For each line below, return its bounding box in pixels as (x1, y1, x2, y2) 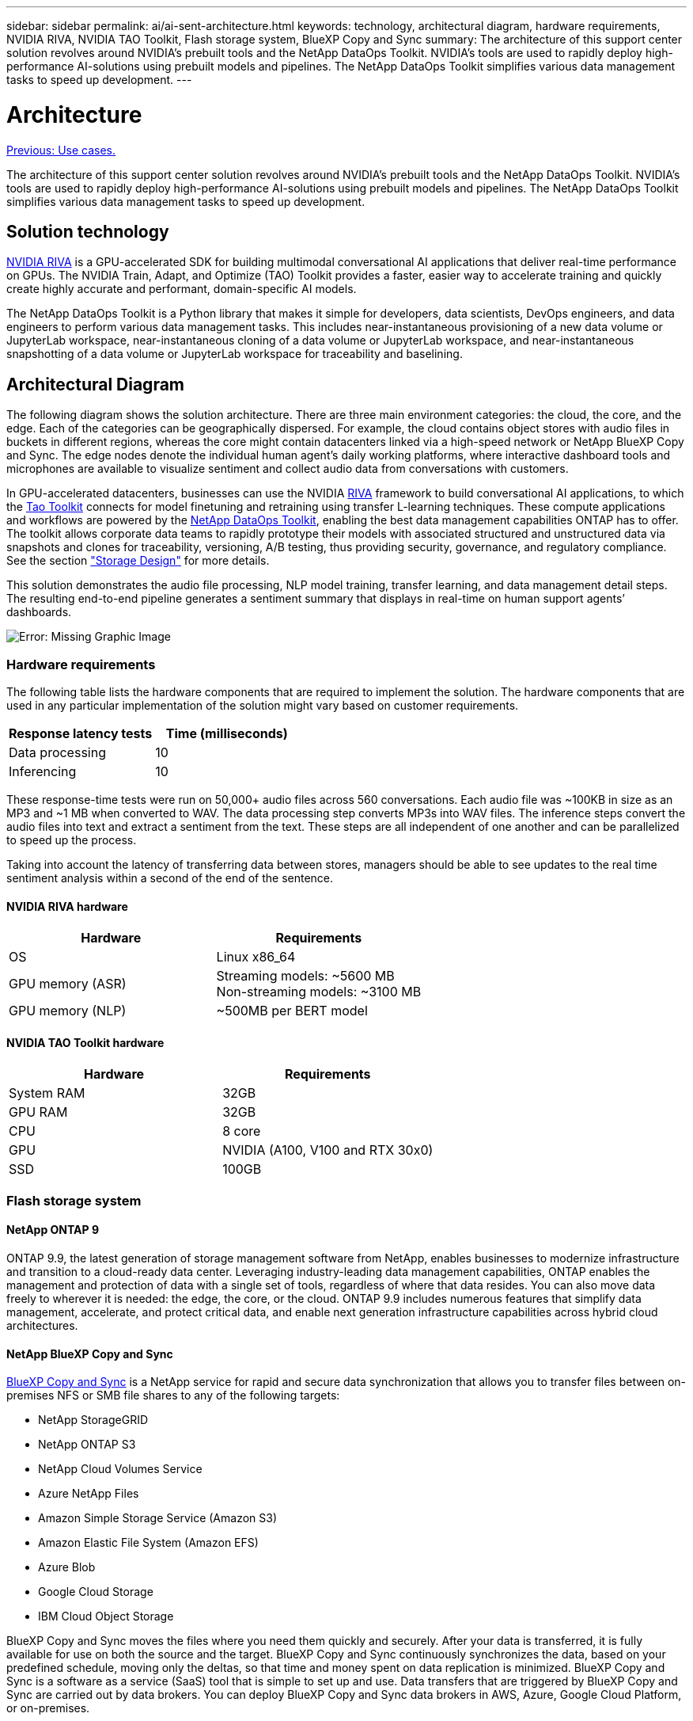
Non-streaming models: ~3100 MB (216, 984, 422, 1000)
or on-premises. (6, 1701, 90, 1715)
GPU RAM (9, 1104, 68, 1121)
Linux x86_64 (216, 949, 296, 965)
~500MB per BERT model (216, 1003, 368, 1019)
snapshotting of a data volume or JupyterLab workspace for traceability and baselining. (6, 347, 463, 361)
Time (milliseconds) (165, 725, 288, 741)
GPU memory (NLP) (9, 1003, 127, 1019)
